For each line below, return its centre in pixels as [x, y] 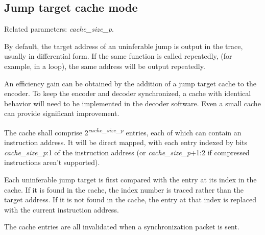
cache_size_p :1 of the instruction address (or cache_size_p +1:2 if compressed [127, 152]
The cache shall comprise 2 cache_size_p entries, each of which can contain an [123, 131]
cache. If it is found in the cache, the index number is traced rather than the [124, 189]
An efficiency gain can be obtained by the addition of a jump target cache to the [130, 83]
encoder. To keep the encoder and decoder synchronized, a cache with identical [128, 93]
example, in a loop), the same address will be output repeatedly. [105, 66]
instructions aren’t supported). [52, 162]
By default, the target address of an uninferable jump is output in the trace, [124, 46]
